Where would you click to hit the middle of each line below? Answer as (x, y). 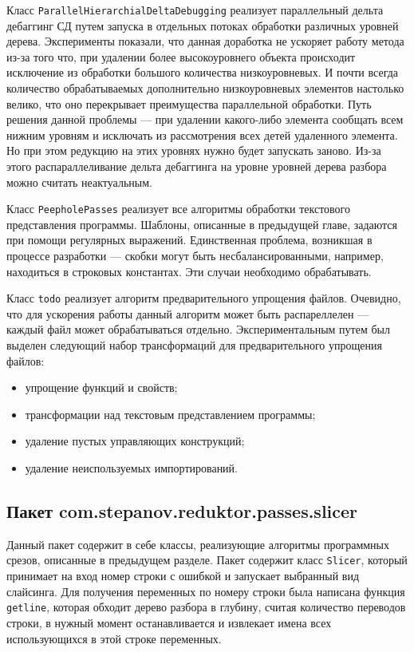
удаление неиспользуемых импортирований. (131, 468)
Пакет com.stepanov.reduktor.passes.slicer (182, 511)
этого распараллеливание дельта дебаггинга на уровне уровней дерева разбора (197, 166)
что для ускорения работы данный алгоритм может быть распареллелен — (188, 313)
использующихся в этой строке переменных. (114, 638)
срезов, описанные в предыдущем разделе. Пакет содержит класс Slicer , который (207, 560)
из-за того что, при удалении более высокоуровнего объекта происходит (181, 56)
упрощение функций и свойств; (101, 387)
